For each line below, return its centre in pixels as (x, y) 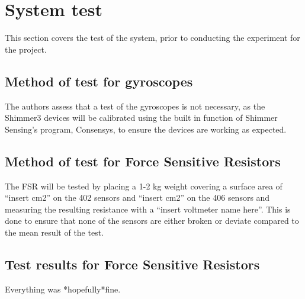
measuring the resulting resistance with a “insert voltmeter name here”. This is (148, 209)
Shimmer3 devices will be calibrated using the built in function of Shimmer (141, 118)
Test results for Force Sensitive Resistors (132, 264)
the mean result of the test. (54, 232)
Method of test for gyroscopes (99, 81)
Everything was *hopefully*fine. (63, 289)
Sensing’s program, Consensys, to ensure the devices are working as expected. (146, 129)
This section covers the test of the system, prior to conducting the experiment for (152, 38)
